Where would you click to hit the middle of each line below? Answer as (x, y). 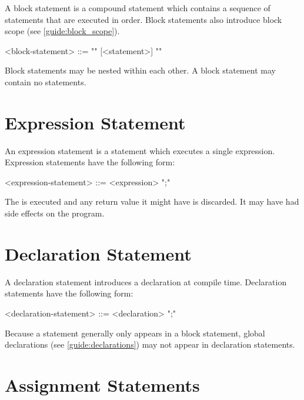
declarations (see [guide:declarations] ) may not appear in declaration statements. (150, 344)
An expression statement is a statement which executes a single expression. (140, 150)
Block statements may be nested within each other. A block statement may (140, 70)
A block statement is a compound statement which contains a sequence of (138, 8)
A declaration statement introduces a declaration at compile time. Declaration (146, 281)
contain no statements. (46, 81)
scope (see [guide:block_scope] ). (62, 31)
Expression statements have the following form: (90, 162)
